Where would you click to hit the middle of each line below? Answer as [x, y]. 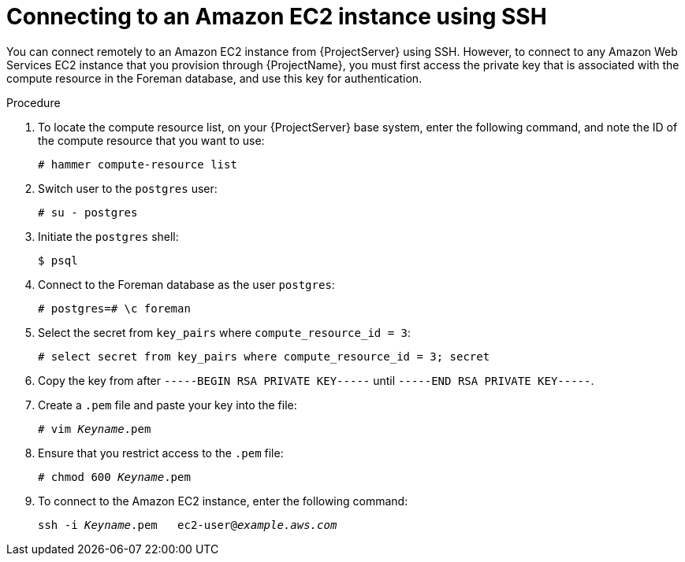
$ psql [58, 260]
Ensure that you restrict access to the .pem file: [161, 453]
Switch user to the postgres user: [128, 188]
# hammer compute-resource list [138, 164]
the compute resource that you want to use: [151, 140]
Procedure [34, 102]
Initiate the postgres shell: [108, 236]
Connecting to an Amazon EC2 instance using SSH [277, 17]
